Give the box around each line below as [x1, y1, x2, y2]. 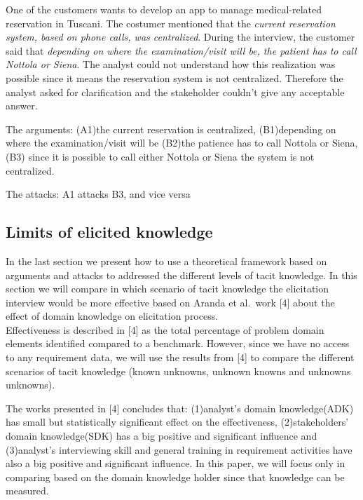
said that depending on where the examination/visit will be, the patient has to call [6, 43, 357, 58]
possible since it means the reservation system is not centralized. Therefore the [6, 70, 343, 85]
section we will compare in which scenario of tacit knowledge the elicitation [6, 281, 329, 296]
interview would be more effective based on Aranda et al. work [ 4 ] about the [6, 295, 335, 309]
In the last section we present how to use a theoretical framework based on [6, 253, 327, 268]
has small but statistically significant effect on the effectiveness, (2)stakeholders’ [6, 414, 349, 429]
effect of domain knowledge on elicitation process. [6, 309, 219, 323]
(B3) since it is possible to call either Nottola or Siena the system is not [6, 149, 315, 163]
